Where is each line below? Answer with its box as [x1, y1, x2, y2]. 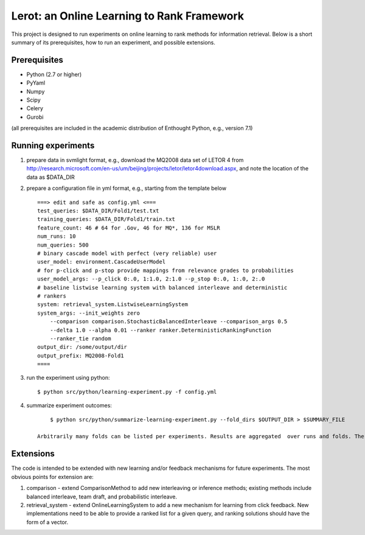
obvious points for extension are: [11, 473, 94, 480]
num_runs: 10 [37, 233, 76, 240]
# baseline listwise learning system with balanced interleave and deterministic [37, 284, 288, 291]
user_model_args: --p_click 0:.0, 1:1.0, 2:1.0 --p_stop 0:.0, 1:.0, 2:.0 [37, 276, 265, 282]
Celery [26, 105, 44, 112]
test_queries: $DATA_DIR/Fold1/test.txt [37, 208, 159, 214]
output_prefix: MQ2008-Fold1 [37, 352, 124, 359]
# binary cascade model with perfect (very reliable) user [37, 250, 217, 257]
